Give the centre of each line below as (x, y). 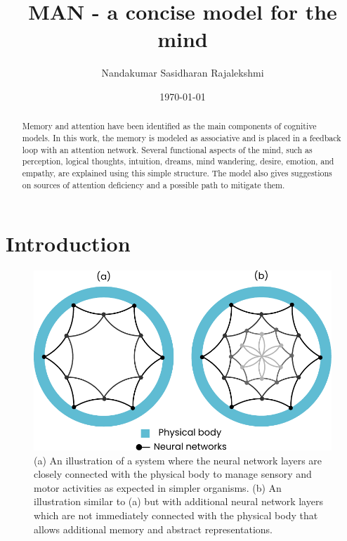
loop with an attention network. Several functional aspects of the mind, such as (167, 149)
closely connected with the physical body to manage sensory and (173, 474)
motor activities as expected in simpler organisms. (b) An (158, 487)
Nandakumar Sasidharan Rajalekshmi (183, 73)
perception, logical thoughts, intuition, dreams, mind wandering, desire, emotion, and (178, 161)
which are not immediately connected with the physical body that (176, 515)
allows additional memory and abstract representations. (153, 529)
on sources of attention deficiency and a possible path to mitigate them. (153, 184)
